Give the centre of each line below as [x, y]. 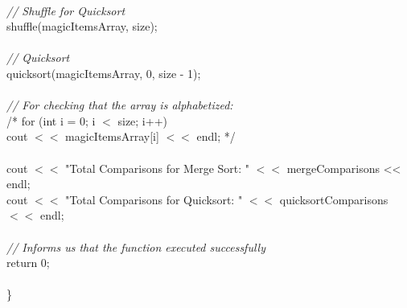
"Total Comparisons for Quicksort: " [154, 199]
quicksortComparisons [334, 199]
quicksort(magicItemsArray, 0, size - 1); [104, 73]
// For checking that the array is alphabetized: [120, 105]
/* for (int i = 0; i [51, 120]
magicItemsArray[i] [112, 136]
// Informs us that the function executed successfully [136, 246]
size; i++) [142, 120]
